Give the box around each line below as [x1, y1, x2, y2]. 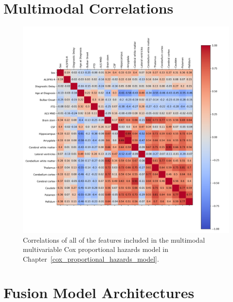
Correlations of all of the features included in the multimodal [23, 234, 205, 245]
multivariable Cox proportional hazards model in [23, 244, 168, 254]
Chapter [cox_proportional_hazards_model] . [23, 253, 159, 264]
